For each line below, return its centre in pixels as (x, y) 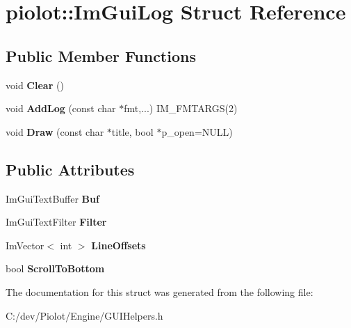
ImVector (25, 245)
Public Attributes (70, 169)
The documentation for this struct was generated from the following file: (160, 291)
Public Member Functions (101, 55)
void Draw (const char (55, 131)
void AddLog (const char (61, 108)
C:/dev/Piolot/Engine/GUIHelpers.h (84, 315)
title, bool (132, 131)
